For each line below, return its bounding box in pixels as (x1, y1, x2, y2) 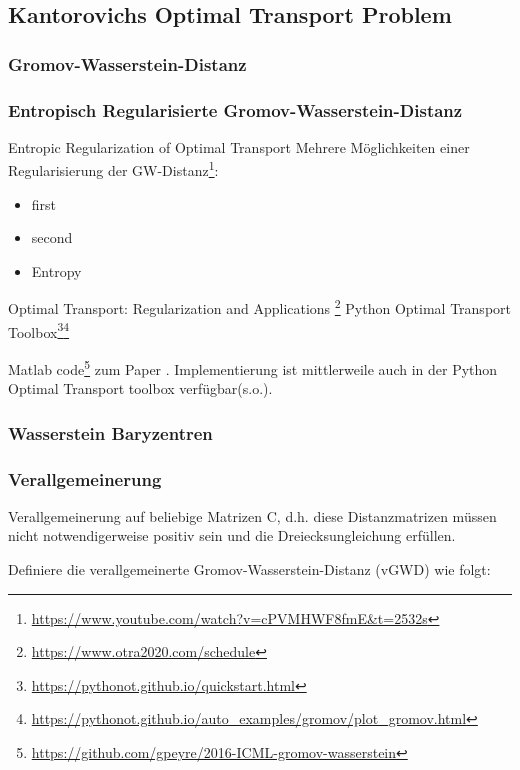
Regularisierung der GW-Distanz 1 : (8, 157, 219, 181)
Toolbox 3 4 (8, 318, 70, 342)
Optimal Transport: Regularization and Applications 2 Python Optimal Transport (8, 295, 511, 319)
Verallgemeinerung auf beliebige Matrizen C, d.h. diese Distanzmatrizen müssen (8, 505, 497, 526)
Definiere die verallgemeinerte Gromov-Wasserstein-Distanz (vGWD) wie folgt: (8, 559, 491, 580)
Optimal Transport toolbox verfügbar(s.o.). (8, 378, 273, 399)
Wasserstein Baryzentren (8, 420, 213, 445)
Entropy (31, 260, 82, 281)
